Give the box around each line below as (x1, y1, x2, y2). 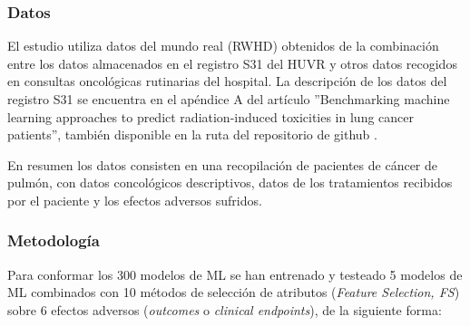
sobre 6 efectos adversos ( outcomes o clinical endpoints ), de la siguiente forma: (7, 300, 442, 319)
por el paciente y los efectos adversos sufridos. (7, 190, 262, 209)
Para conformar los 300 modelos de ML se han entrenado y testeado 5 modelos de (7, 264, 463, 283)
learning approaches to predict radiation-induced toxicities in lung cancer (7, 107, 414, 126)
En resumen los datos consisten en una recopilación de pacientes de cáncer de (7, 155, 437, 174)
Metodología (7, 229, 100, 252)
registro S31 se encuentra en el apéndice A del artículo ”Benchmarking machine (7, 90, 450, 108)
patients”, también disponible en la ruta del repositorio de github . (7, 125, 377, 144)
